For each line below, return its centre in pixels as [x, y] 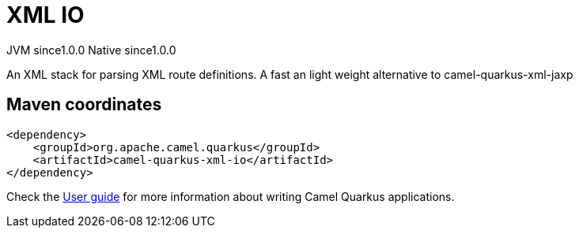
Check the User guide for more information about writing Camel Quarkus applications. [231, 196]
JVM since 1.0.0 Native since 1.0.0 [91, 50]
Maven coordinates [84, 105]
